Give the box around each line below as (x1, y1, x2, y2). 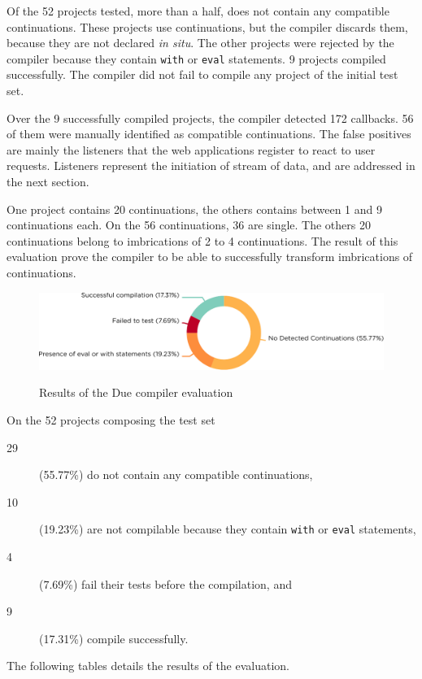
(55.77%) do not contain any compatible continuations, (39, 466, 313, 483)
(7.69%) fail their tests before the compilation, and (39, 575, 292, 592)
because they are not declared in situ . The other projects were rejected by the (7, 34, 394, 51)
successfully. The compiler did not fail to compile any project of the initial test (7, 66, 398, 83)
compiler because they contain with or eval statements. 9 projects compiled (7, 50, 386, 67)
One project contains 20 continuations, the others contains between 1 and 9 (7, 200, 382, 217)
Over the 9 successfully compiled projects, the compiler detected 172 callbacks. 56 (7, 109, 414, 126)
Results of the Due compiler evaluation (39, 384, 233, 401)
